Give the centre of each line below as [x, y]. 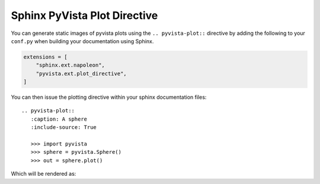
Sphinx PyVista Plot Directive [84, 15]
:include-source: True [64, 127]
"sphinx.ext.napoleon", [70, 65]
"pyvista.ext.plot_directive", [81, 73]
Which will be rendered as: [44, 174]
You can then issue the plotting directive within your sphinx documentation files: [109, 97]
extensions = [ [45, 57]
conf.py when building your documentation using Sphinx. [82, 41]
